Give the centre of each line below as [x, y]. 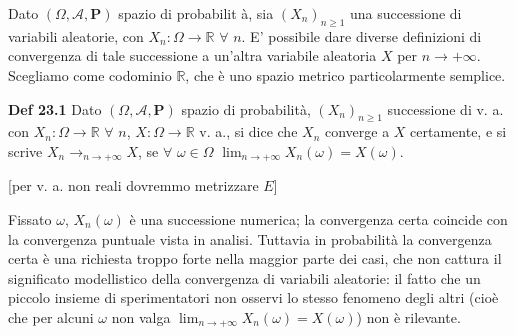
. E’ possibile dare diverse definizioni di [361, 35]
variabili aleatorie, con [76, 35]
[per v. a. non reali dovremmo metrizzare [133, 185]
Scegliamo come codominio [90, 74]
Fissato [30, 219]
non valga [141, 316]
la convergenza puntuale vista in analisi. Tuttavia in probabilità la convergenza [250, 238]
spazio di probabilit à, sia [196, 13]
